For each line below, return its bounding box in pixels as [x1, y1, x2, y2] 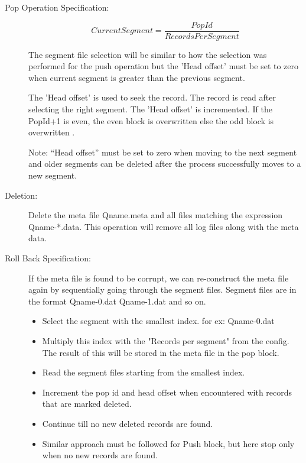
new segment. [28, 169, 77, 181]
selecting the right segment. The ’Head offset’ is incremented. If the [28, 103, 272, 115]
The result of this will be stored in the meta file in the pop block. [42, 346, 279, 358]
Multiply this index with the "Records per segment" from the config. [42, 334, 289, 347]
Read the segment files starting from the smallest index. [42, 366, 245, 378]
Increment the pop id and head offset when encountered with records [42, 386, 292, 398]
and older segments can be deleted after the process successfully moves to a [28, 157, 301, 170]
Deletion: [5, 189, 38, 201]
